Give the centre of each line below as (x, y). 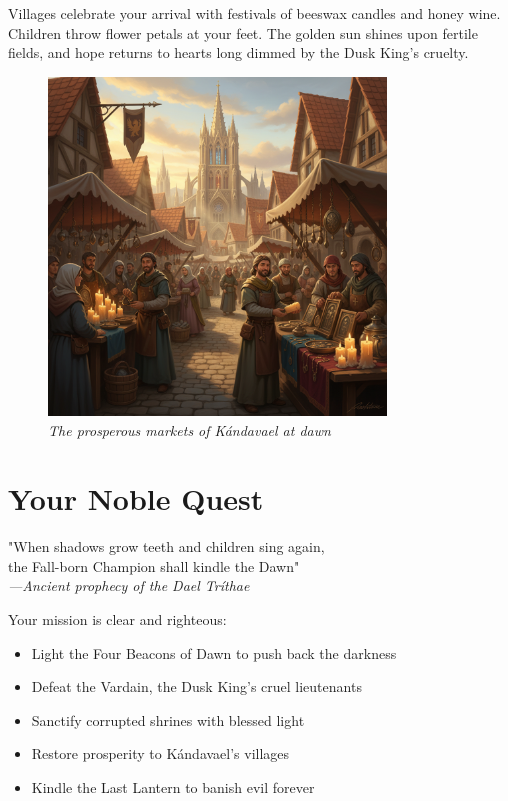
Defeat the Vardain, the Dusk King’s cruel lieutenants (196, 686)
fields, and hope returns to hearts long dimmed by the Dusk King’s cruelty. (238, 52)
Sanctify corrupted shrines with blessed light (168, 719)
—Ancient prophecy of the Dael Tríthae (129, 585)
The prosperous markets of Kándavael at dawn (189, 429)
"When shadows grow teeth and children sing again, (166, 546)
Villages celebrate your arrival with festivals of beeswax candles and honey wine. (254, 13)
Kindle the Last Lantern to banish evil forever (173, 787)
